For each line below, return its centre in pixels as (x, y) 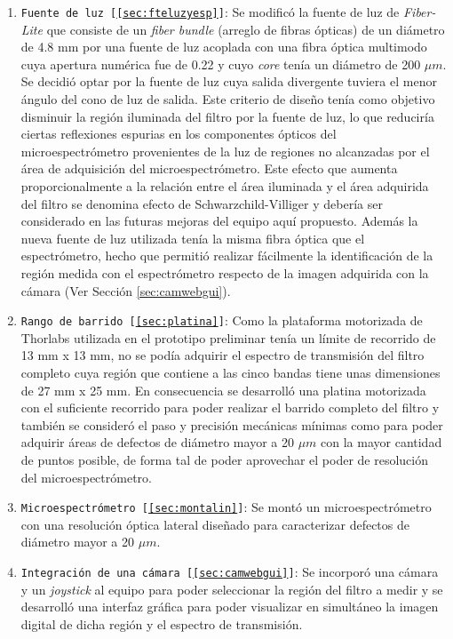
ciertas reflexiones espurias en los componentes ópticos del (179, 134)
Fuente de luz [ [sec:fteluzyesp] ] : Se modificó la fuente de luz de (210, 12)
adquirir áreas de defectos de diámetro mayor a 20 (157, 442)
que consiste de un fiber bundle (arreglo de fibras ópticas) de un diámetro (246, 29)
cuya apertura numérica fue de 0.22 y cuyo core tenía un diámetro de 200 (221, 64)
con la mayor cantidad (381, 442)
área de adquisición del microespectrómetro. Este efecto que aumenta (209, 168)
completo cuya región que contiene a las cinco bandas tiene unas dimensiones (230, 372)
